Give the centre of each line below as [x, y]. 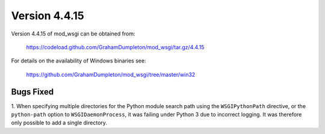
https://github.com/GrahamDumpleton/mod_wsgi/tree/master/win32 [111, 75]
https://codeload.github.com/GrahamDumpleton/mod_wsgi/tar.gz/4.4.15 [115, 47]
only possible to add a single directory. [59, 123]
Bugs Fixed [32, 92]
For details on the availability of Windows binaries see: [79, 61]
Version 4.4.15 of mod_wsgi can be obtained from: [73, 34]
